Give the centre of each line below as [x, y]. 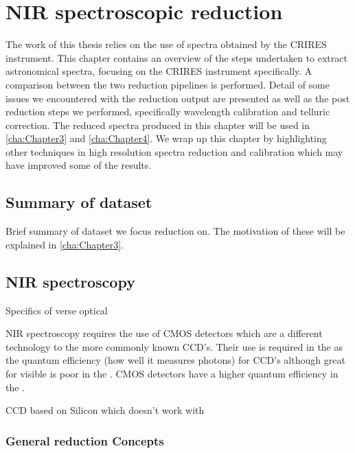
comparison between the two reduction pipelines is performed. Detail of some [168, 84]
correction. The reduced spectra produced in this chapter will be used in [158, 125]
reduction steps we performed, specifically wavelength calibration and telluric [168, 112]
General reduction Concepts [85, 440]
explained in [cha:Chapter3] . [65, 244]
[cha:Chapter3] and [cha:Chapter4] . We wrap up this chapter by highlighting [166, 138]
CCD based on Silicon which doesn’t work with [105, 410]
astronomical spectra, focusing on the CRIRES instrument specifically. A [159, 71]
